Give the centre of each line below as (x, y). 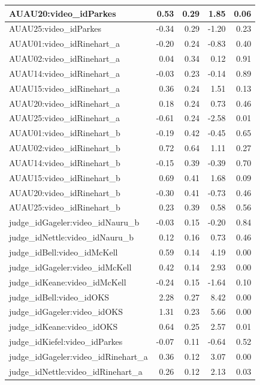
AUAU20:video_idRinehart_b (65, 192)
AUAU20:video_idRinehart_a (64, 103)
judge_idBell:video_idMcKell (64, 252)
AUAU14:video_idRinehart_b (65, 162)
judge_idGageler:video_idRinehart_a (78, 356)
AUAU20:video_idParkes (63, 13)
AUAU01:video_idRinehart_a (64, 43)
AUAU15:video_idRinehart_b (65, 177)
